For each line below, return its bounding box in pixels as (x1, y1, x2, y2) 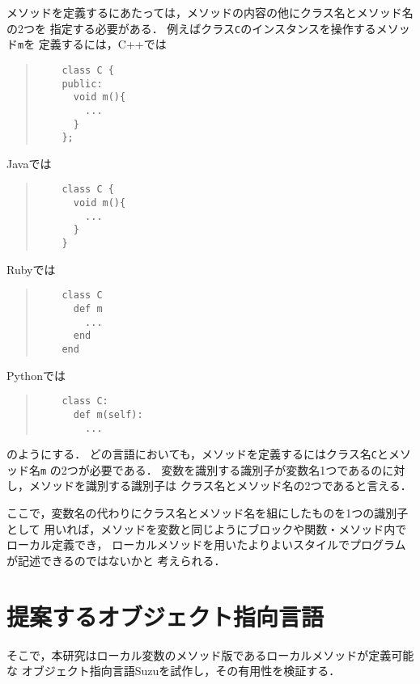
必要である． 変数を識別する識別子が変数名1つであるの (89, 461, 383, 478)
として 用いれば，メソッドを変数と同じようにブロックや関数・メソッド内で (6, 520, 407, 537)
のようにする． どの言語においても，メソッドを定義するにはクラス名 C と (6, 445, 389, 462)
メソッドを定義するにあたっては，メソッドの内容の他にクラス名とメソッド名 (6, 4, 414, 20)
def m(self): (73, 408, 143, 420)
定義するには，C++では (38, 36, 167, 53)
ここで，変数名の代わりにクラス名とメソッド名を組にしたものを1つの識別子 (6, 505, 409, 521)
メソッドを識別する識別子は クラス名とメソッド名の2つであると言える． (28, 477, 412, 494)
